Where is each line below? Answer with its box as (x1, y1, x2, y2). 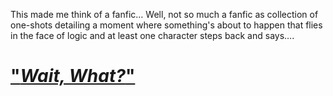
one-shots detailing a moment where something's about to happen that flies (10, 19, 323, 31)
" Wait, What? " (10, 65, 136, 88)
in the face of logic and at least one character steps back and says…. (10, 30, 295, 41)
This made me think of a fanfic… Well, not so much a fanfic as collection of (10, 9, 319, 20)
